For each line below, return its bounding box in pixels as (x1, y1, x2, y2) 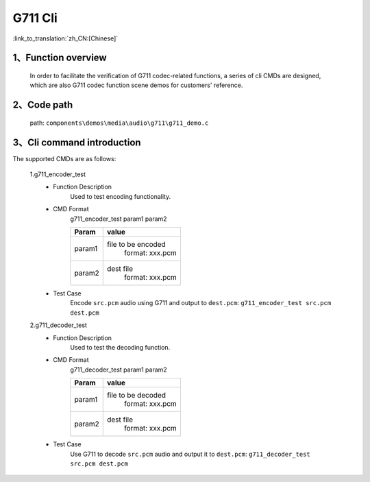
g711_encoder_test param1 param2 (70, 215, 167, 223)
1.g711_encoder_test (29, 170, 86, 178)
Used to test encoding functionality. (70, 192, 171, 200)
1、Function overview (12, 52, 107, 64)
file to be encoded (106, 240, 166, 249)
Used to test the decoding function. (70, 343, 171, 351)
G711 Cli (12, 10, 58, 25)
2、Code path (12, 99, 73, 111)
